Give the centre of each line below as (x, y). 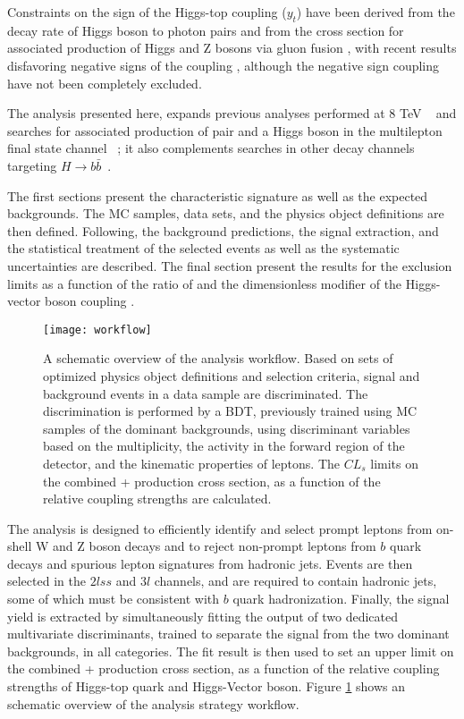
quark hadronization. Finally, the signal (341, 599)
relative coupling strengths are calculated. (157, 499)
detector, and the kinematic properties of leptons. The (191, 463)
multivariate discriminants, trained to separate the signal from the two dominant (228, 634)
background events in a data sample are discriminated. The (206, 393)
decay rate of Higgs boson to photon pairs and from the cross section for (206, 30)
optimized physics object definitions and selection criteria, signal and (232, 375)
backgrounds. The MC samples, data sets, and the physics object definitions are (226, 213)
